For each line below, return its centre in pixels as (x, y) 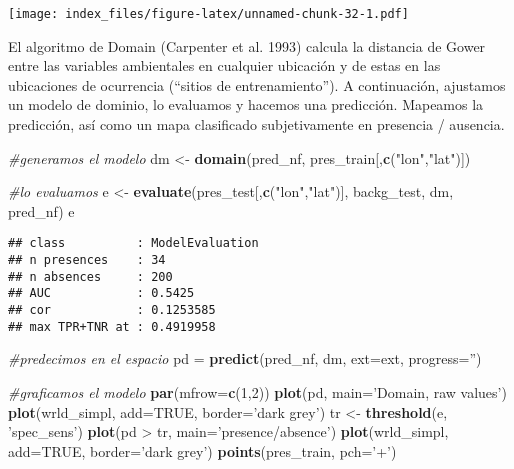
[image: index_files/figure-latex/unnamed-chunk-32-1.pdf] (208, 14)
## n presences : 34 (87, 260)
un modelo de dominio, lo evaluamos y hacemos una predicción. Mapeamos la (246, 104)
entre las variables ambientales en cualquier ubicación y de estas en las (224, 65)
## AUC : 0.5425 (101, 293)
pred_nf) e (41, 210)
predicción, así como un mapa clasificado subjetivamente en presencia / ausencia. (256, 124)
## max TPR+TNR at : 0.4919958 (112, 326)
